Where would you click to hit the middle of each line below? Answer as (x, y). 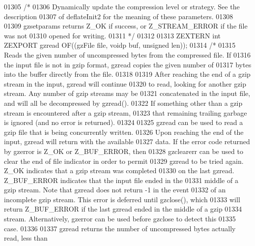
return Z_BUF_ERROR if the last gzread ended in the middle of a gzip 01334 (123, 209)
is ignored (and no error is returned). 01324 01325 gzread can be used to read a (124, 122)
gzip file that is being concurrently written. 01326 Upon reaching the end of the (124, 132)
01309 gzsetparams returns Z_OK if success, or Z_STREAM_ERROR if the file (126, 26)
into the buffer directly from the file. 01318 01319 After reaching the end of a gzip (127, 74)
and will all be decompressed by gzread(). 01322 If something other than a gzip (123, 103)
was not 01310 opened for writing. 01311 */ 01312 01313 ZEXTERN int (112, 35)
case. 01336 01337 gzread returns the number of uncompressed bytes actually (120, 228)
